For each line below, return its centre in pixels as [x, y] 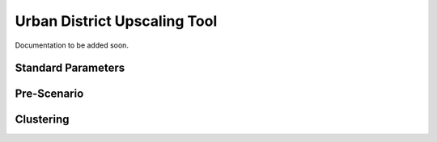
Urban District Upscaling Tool [116, 21]
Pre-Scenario [49, 94]
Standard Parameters [70, 68]
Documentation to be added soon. [72, 45]
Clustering [42, 120]
